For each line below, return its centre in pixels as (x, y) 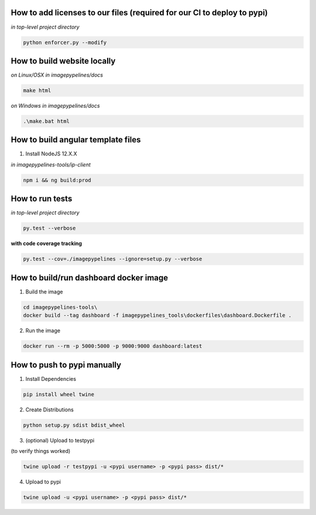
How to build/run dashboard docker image (90, 277)
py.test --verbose (49, 228)
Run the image (43, 330)
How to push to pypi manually (66, 365)
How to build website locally (63, 61)
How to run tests (42, 199)
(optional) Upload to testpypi (60, 440)
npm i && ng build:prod (57, 180)
